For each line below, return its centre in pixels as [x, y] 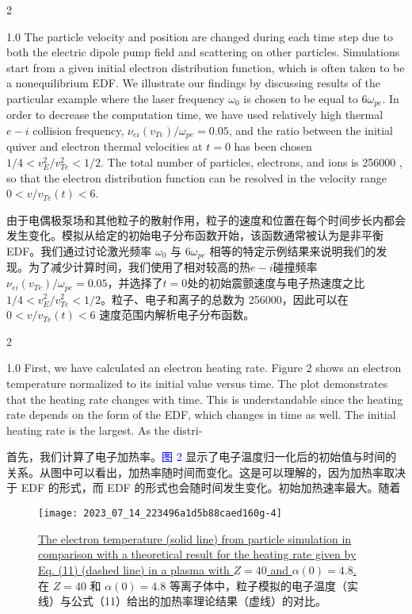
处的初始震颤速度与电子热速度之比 [276, 283]
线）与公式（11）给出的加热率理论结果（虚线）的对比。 [182, 601]
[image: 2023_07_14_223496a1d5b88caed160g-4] [160, 514]
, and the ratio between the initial [311, 130]
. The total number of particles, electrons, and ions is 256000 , [252, 162]
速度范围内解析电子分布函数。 [177, 315]
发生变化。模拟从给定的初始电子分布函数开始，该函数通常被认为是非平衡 [195, 235]
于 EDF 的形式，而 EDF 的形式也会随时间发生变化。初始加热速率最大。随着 [204, 487]
